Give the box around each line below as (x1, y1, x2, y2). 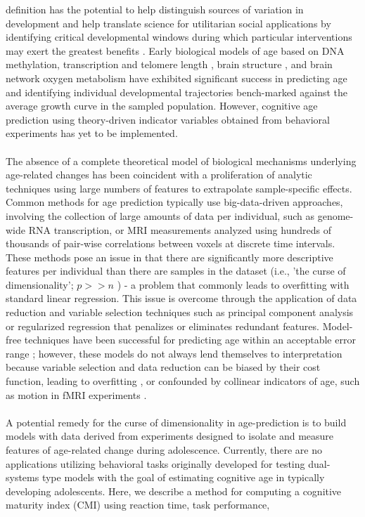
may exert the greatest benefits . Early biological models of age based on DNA (6, 43, 345, 58)
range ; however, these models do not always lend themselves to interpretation (6, 346, 342, 360)
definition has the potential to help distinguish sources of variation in (6, 2, 304, 16)
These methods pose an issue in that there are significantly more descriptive (6, 249, 333, 264)
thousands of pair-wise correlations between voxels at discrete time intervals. (6, 236, 335, 251)
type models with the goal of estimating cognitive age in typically (41, 470, 325, 485)
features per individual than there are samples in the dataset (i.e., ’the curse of (6, 263, 346, 278)
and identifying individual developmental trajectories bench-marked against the (6, 84, 348, 99)
